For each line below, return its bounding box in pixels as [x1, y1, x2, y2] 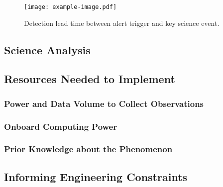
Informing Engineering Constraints [4, 169, 188, 184]
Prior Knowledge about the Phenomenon [4, 143, 173, 155]
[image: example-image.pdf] [24, 3, 117, 10]
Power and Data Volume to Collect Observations [4, 97, 204, 109]
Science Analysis [4, 42, 91, 57]
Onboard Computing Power [4, 120, 117, 132]
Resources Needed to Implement [4, 71, 175, 87]
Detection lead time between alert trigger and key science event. [24, 17, 220, 28]
